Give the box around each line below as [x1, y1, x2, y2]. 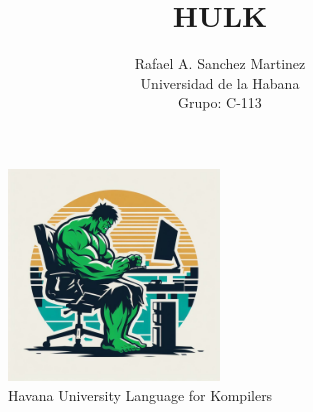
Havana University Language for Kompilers [8, 384, 273, 405]
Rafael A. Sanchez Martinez [134, 53, 306, 74]
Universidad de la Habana [140, 72, 300, 93]
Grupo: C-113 [178, 92, 262, 113]
